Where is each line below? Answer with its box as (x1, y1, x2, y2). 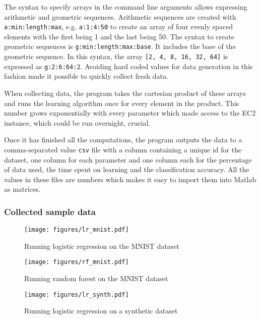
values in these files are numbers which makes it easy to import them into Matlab (4, 174, 256, 184)
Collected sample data (4, 205, 96, 218)
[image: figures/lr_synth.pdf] (24, 291, 129, 298)
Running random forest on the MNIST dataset (24, 273, 168, 284)
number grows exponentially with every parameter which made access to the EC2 (4, 108, 256, 118)
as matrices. (4, 184, 41, 194)
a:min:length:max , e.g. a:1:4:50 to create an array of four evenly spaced (4, 21, 233, 32)
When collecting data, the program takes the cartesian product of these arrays (4, 88, 246, 98)
